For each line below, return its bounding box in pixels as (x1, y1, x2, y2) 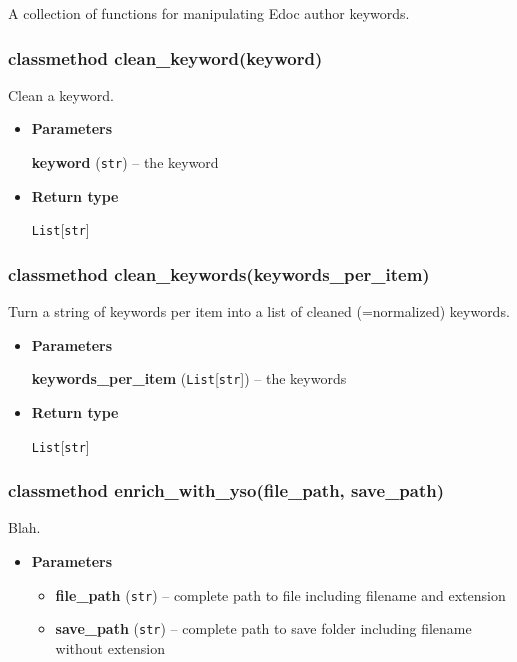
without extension (55, 637, 165, 658)
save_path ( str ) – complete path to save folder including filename (55, 618, 472, 639)
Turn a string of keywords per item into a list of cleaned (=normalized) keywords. (8, 301, 510, 322)
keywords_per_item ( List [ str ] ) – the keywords (31, 368, 347, 389)
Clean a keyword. (8, 84, 114, 105)
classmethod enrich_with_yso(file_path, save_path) (8, 478, 445, 503)
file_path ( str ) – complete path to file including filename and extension (55, 584, 506, 605)
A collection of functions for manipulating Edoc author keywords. (8, 3, 410, 23)
